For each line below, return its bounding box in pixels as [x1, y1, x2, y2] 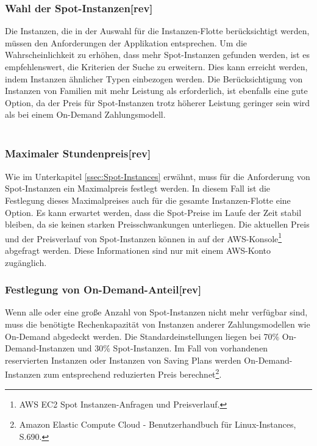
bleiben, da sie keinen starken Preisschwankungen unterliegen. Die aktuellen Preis [5, 218, 310, 231]
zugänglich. [5, 256, 47, 268]
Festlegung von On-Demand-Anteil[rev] [5, 282, 202, 297]
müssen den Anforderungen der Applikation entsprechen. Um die [5, 36, 248, 49]
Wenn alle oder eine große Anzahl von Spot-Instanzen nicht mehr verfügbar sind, [5, 306, 308, 318]
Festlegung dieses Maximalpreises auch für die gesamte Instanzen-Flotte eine [5, 193, 291, 206]
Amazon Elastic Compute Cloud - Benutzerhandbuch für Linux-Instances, [19, 418, 296, 431]
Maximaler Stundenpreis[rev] [5, 146, 151, 161]
